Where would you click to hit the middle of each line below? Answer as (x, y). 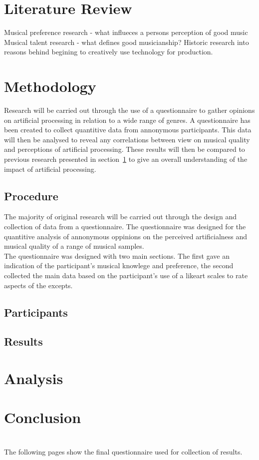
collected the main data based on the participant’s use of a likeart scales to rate (126, 275)
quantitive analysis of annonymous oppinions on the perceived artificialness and (126, 236)
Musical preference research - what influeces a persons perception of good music (126, 32)
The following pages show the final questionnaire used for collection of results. (123, 451)
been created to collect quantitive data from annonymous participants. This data (128, 130)
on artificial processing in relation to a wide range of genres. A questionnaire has (127, 120)
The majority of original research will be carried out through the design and (120, 217)
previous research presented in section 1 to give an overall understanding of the (126, 159)
